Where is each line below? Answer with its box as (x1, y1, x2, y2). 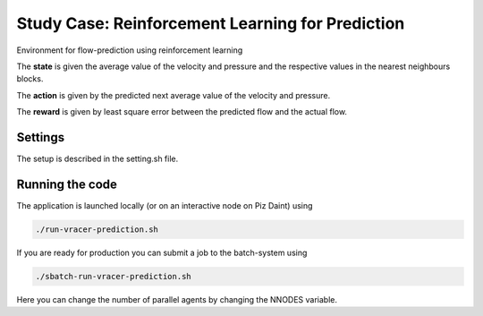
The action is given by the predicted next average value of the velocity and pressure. (16, 90, 331, 100)
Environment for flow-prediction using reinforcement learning (16, 45, 243, 56)
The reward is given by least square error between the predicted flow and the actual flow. (16, 107, 348, 117)
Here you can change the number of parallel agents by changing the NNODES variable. (16, 294, 338, 304)
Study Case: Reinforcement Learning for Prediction (16, 13, 405, 33)
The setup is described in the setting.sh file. (16, 153, 179, 165)
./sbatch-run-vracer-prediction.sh (35, 271, 191, 281)
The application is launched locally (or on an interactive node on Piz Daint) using (16, 200, 313, 210)
